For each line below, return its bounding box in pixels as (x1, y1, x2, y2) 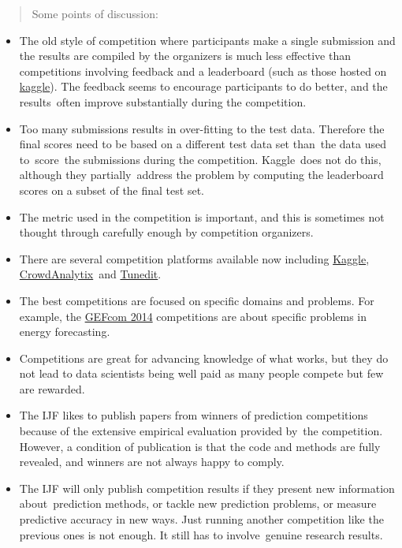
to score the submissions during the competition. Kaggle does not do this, (19, 151, 382, 167)
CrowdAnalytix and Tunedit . (19, 266, 162, 282)
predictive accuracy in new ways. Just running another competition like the (19, 511, 384, 527)
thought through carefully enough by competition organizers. (19, 224, 314, 240)
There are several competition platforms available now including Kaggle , (19, 250, 370, 267)
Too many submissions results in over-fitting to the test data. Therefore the (19, 120, 385, 136)
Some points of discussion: (32, 6, 158, 21)
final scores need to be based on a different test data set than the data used (19, 136, 387, 152)
